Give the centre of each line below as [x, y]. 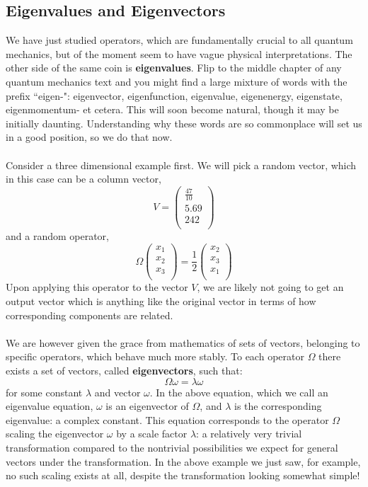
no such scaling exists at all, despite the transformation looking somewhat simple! [183, 475]
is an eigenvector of [147, 406]
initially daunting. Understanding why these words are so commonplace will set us [184, 123]
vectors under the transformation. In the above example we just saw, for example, [183, 461]
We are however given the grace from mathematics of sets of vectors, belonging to [183, 342]
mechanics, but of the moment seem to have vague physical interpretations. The [179, 53]
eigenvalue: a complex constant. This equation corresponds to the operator [167, 419]
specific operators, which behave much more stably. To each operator [155, 356]
